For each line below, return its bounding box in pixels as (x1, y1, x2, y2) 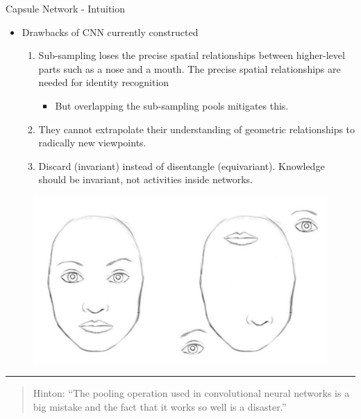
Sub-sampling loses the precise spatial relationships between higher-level (38, 48, 345, 62)
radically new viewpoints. (38, 135, 146, 150)
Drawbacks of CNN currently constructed (22, 24, 199, 39)
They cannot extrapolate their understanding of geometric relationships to (38, 121, 355, 136)
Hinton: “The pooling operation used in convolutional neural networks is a (33, 386, 350, 400)
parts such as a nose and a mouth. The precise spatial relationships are (38, 61, 341, 76)
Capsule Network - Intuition (6, 1, 126, 15)
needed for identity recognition (38, 75, 169, 89)
